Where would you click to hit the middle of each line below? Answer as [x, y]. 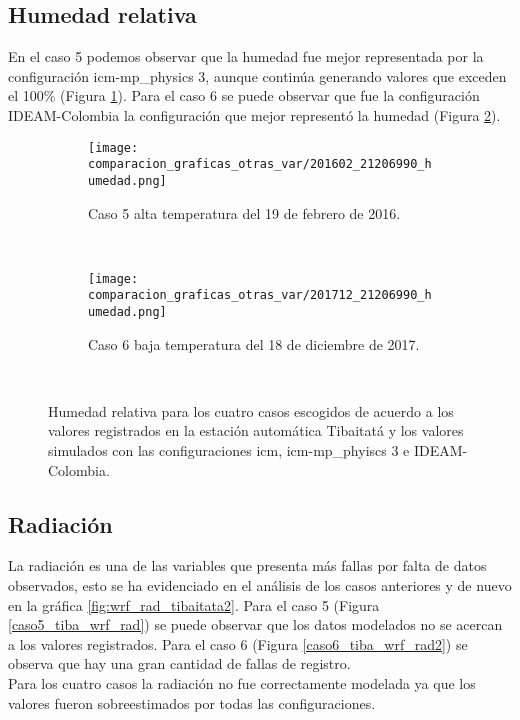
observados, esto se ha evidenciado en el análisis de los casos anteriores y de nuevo [260, 585]
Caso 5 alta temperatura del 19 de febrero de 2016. [244, 212]
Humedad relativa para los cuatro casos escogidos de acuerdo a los [251, 410]
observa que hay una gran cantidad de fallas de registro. [179, 663]
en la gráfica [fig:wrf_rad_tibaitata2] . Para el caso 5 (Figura [194, 604]
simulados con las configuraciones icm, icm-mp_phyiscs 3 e [229, 450]
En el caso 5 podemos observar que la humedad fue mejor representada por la [246, 56]
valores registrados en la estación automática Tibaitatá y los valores [256, 430]
